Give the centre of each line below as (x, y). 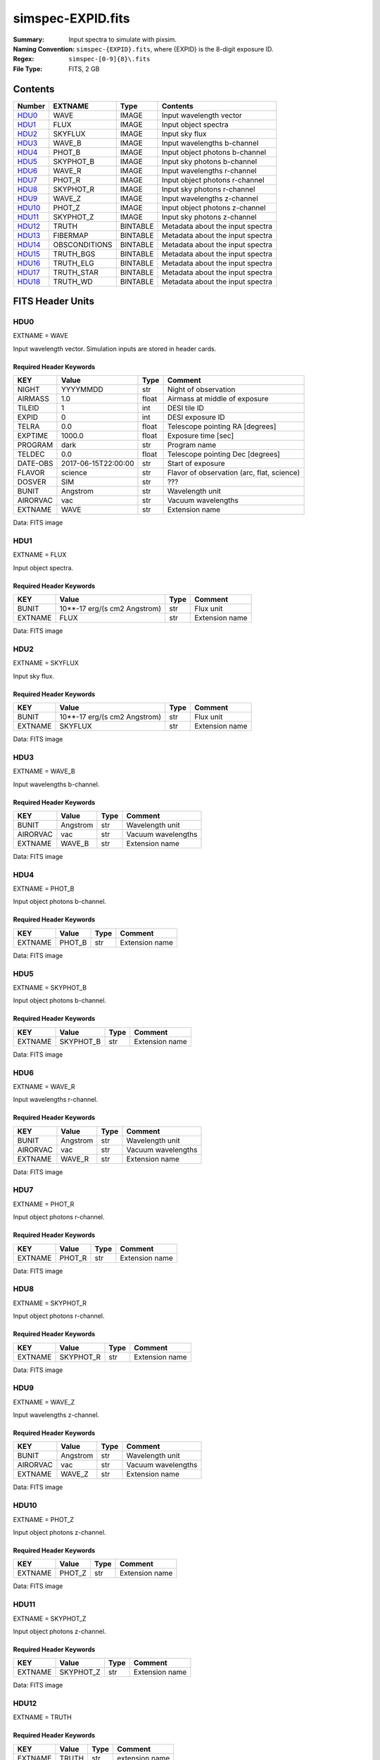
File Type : (28, 69)
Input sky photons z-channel (209, 217)
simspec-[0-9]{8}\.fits (109, 59)
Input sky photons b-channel (209, 161)
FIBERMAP (71, 235)
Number (31, 106)
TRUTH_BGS (74, 253)
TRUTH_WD (73, 282)
